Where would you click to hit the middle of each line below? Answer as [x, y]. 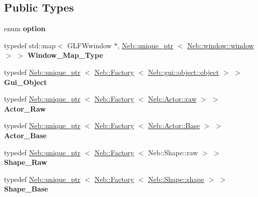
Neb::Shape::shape [176, 179]
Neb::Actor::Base [174, 125]
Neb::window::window [221, 45]
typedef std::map [30, 45]
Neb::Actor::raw [172, 99]
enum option [25, 28]
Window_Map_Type [65, 55]
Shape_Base [26, 189]
